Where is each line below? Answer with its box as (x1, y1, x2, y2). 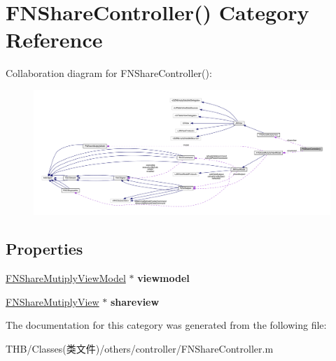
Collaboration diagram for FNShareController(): (6, 66, 212, 80)
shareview (111, 294, 160, 309)
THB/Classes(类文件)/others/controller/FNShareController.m (6, 341, 274, 355)
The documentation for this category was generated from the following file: (6, 318, 327, 332)
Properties (6, 238, 83, 260)
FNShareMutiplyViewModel (6, 271, 126, 285)
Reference (6, 25, 103, 54)
